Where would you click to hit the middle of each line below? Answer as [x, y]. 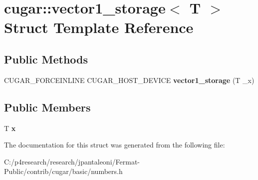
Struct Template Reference [99, 27]
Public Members [47, 107]
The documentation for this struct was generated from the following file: [115, 145]
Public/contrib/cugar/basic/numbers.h [63, 171]
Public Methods [46, 59]
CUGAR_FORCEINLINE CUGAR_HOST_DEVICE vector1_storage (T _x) [129, 80]
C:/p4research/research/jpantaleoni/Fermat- [72, 161]
